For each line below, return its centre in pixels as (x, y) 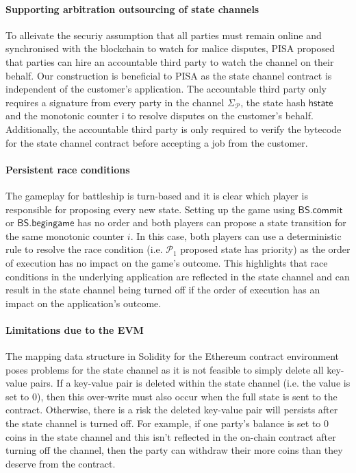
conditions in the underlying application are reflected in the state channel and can (178, 276)
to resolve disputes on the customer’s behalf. (220, 116)
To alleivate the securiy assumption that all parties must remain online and (164, 35)
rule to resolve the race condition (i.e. (84, 249)
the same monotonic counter (65, 235)
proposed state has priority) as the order (265, 249)
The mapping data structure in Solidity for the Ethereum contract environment (173, 356)
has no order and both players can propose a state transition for (212, 222)
